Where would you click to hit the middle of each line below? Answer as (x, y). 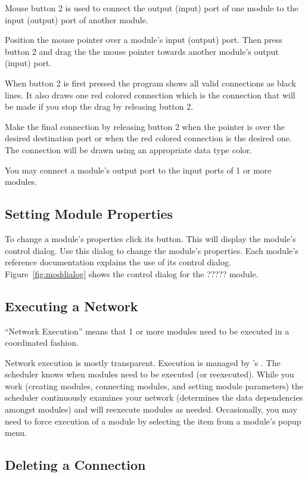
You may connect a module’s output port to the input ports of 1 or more (138, 170)
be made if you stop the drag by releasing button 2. (99, 106)
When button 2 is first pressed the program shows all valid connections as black (150, 83)
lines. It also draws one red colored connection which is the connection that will (150, 95)
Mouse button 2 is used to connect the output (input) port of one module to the (152, 8)
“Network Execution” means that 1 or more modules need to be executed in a (147, 331)
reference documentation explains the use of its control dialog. (118, 262)
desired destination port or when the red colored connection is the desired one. (148, 138)
